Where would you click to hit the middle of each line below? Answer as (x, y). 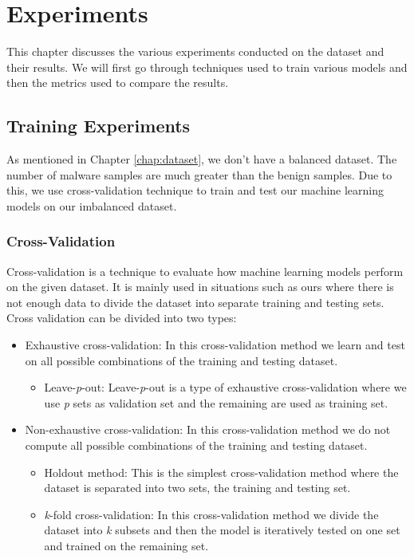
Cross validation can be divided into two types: (122, 318)
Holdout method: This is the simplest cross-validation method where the (221, 472)
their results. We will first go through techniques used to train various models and (207, 67)
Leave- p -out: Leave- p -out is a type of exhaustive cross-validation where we (225, 387)
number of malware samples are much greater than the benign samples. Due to (199, 174)
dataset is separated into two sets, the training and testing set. (197, 488)
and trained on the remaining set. (126, 546)
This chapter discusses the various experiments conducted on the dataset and (195, 51)
